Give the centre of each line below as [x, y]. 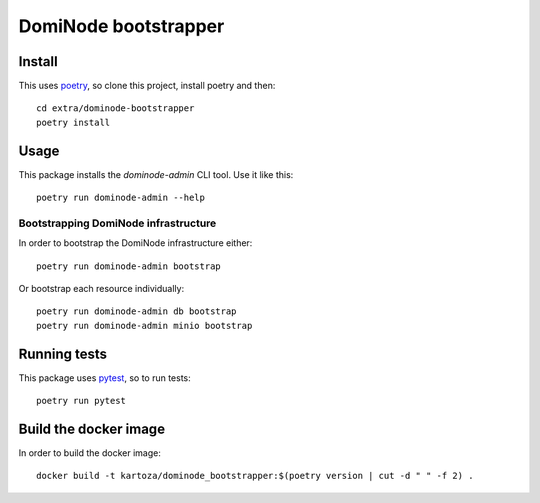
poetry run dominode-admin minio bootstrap [144, 325]
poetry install [73, 122]
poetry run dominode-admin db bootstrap [136, 311]
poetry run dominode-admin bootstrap [129, 266]
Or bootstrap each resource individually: [101, 289]
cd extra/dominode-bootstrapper [115, 108]
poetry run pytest [81, 401]
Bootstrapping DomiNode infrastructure [117, 223]
